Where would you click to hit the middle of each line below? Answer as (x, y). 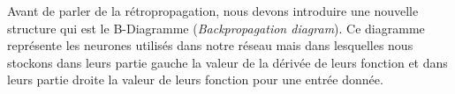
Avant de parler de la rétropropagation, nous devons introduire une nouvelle (213, 11)
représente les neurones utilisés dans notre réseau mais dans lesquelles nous (210, 45)
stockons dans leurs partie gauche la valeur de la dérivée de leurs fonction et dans (227, 62)
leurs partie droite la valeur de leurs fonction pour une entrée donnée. (195, 80)
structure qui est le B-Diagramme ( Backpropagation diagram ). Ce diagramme (216, 28)
